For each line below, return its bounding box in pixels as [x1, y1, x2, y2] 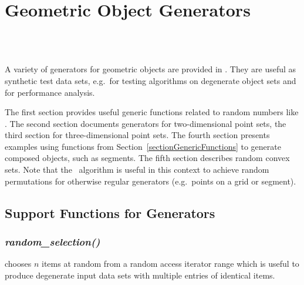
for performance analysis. [5, 86, 95, 98]
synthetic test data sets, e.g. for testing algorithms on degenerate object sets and [5, 74, 296, 86]
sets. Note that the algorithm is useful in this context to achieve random [5, 163, 269, 176]
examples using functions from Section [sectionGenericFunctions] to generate [5, 140, 281, 152]
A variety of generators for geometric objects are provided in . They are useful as [5, 63, 296, 75]
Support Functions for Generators [5, 203, 215, 222]
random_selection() [5, 234, 100, 249]
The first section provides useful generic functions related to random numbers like [5, 106, 299, 118]
